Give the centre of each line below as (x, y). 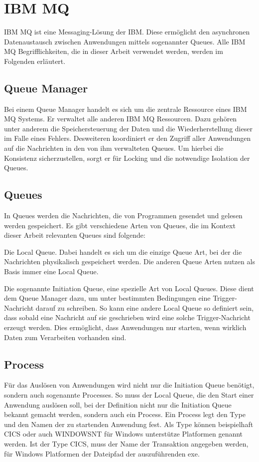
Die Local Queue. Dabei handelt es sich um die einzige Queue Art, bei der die (123, 251)
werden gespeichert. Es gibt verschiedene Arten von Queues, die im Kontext (120, 225)
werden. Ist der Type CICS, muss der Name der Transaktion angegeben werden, (126, 443)
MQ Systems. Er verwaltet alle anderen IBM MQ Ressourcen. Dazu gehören (121, 119)
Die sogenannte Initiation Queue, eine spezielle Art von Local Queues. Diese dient (129, 288)
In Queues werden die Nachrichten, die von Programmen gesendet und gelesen (123, 216)
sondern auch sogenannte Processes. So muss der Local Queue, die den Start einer (129, 394)
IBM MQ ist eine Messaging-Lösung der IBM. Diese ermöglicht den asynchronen (127, 32)
